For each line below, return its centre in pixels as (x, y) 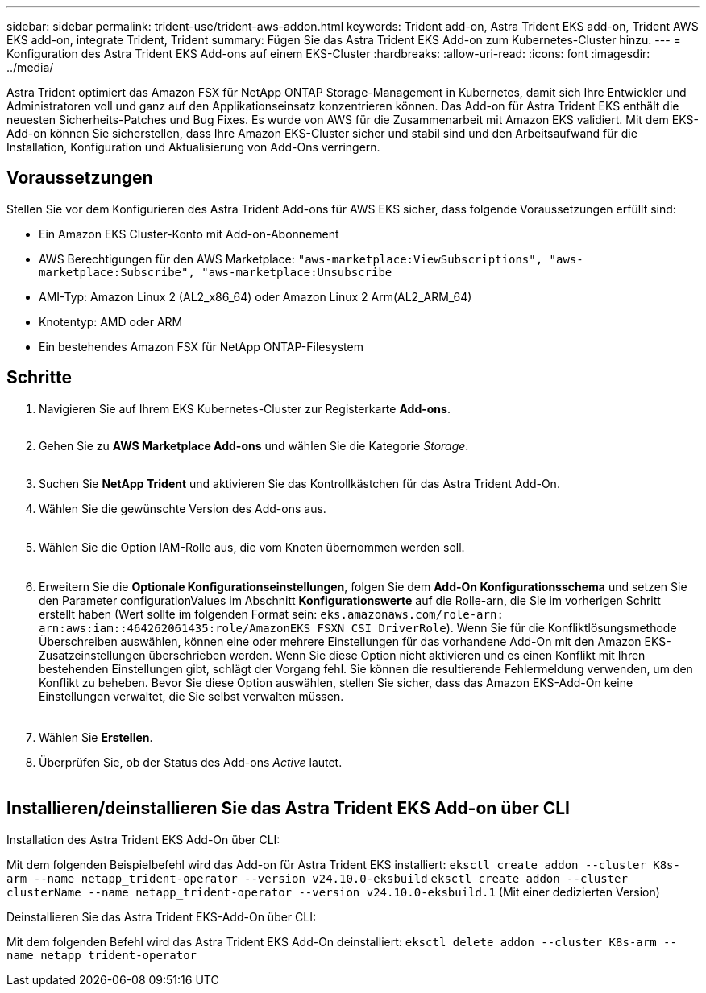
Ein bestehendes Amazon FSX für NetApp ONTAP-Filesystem (201, 346)
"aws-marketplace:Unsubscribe (297, 272)
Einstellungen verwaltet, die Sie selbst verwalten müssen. (191, 696)
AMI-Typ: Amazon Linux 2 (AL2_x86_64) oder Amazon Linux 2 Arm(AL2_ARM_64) (255, 296)
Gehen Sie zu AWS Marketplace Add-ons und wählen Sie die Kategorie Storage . (254, 445)
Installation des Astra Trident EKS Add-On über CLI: (143, 839)
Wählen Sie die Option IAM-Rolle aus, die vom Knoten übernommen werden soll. (252, 547)
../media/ (30, 67)
